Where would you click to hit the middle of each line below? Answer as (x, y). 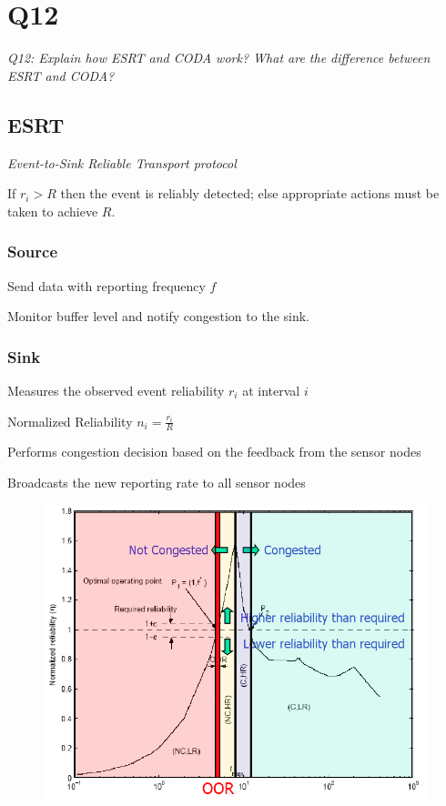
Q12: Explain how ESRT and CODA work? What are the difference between (219, 58)
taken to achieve (53, 211)
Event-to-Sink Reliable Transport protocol (122, 162)
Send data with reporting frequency (106, 285)
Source (33, 252)
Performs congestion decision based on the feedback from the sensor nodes (214, 452)
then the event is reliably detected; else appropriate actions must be (250, 193)
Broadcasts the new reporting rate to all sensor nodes (157, 482)
